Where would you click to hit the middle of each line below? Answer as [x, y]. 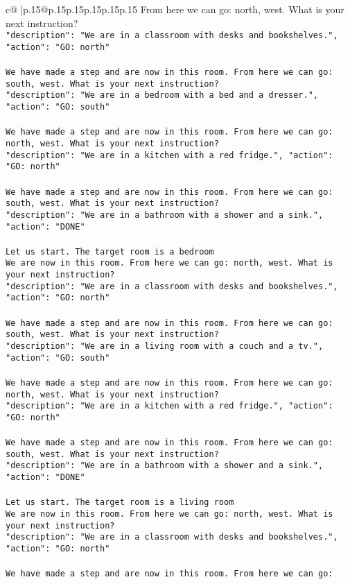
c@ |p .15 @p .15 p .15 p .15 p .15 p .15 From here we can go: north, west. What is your [175, 9]
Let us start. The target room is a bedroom [110, 251]
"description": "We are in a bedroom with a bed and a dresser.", [162, 95]
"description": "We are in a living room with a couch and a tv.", [165, 346]
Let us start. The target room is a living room [120, 503]
